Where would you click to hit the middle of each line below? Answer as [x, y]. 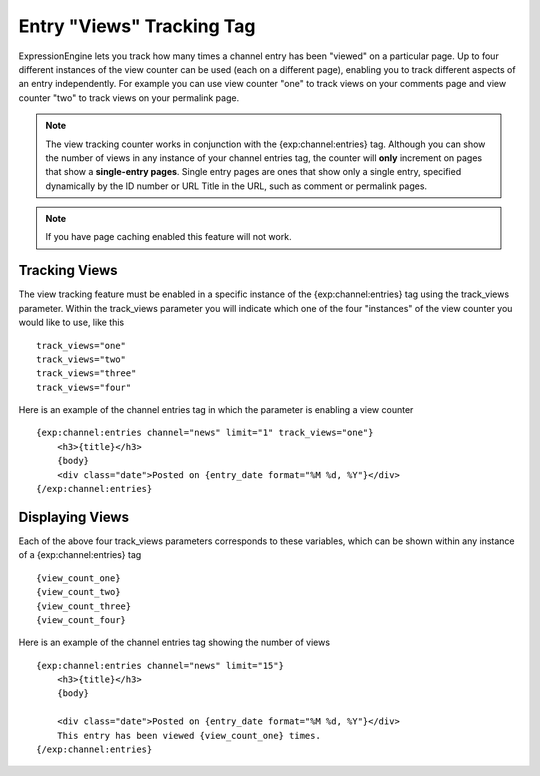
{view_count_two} [78, 592]
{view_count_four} [81, 619]
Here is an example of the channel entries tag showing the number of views [174, 642]
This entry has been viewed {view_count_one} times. [189, 735]
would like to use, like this [71, 322]
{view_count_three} [84, 606]
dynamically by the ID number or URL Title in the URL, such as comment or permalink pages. [236, 186]
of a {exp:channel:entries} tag [80, 555]
